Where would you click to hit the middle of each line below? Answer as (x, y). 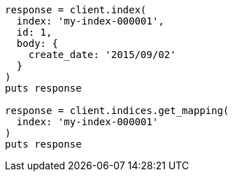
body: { (37, 43)
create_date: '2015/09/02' (102, 55)
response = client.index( (76, 10)
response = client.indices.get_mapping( (117, 111)
